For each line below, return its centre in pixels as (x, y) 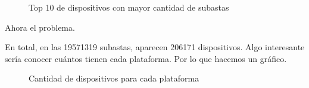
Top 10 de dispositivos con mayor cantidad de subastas (129, 7)
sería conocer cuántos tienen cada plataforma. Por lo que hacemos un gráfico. (146, 58)
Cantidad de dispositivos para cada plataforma (114, 78)
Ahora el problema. (40, 27)
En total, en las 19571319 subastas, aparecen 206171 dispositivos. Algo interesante (155, 47)
